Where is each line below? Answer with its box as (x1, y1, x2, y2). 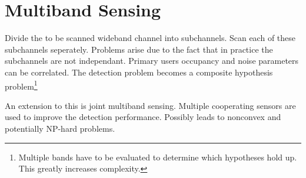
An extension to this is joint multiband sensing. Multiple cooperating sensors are (5, 99, 296, 111)
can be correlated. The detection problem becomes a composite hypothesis (5, 66, 273, 78)
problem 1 (5, 78, 38, 92)
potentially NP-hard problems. (5, 122, 115, 134)
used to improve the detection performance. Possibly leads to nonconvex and (5, 111, 281, 123)
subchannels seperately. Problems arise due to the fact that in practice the (5, 43, 273, 55)
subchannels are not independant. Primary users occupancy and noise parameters (5, 54, 299, 67)
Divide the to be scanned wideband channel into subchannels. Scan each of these (5, 32, 296, 44)
